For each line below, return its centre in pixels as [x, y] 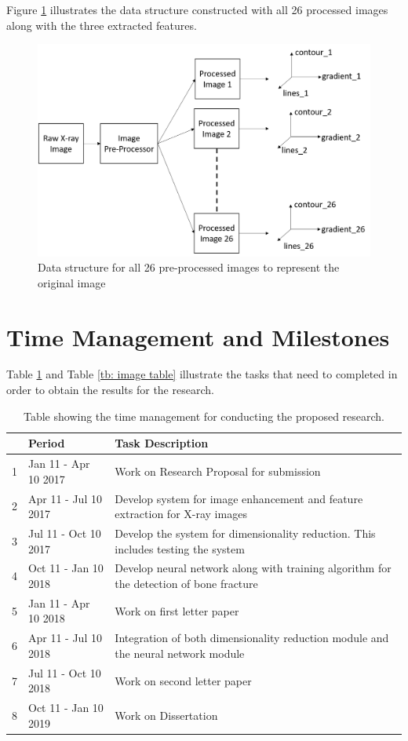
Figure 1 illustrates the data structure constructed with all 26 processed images [197, 9]
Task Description [162, 443]
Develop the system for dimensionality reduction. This [245, 533]
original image [72, 282]
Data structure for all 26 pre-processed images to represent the [189, 267]
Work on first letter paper [177, 610]
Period [47, 443]
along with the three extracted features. [102, 25]
